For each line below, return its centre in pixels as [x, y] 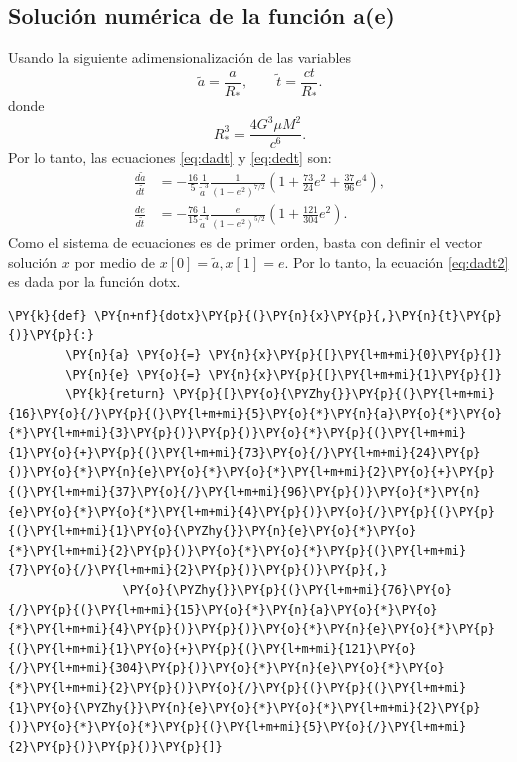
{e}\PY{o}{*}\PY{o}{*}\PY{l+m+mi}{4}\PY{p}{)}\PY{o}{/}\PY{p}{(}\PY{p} [251, 511]
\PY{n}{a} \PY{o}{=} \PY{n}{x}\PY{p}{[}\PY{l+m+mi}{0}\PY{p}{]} [283, 354]
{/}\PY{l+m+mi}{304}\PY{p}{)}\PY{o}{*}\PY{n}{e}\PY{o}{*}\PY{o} [226, 668]
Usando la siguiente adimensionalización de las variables [180, 57]
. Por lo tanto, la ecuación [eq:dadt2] [396, 261]
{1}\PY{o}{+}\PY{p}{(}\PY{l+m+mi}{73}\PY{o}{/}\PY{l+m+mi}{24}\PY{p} [244, 452]
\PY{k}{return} [115, 394]
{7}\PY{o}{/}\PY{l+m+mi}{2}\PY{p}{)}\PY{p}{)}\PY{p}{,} [198, 570]
